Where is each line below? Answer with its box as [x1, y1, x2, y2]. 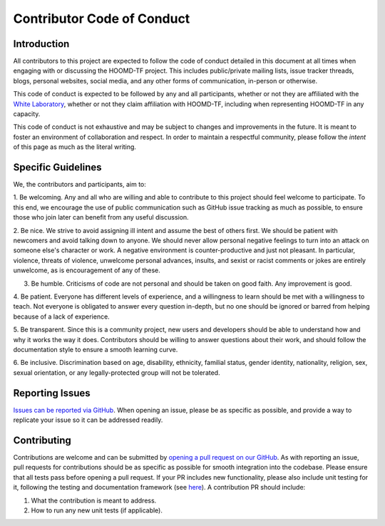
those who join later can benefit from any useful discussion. [13, 213, 189, 222]
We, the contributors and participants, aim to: [13, 180, 146, 189]
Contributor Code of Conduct [13, 11, 190, 26]
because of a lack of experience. [13, 312, 110, 321]
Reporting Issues [13, 387, 91, 399]
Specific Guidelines [13, 161, 103, 173]
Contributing [13, 434, 71, 446]
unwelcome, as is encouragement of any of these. [13, 266, 160, 274]
